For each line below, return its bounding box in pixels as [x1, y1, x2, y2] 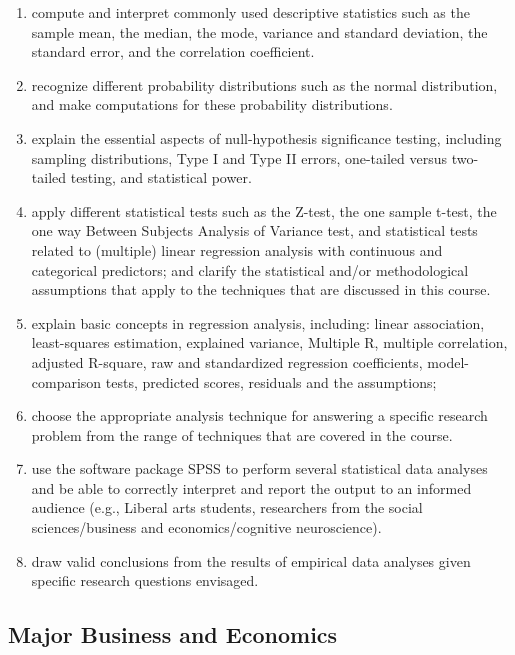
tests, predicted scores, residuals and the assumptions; [105, 371, 437, 392]
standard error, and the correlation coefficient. [31, 41, 315, 62]
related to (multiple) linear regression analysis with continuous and [31, 239, 443, 260]
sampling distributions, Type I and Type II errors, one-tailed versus [31, 147, 448, 168]
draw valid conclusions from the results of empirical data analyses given [31, 550, 471, 571]
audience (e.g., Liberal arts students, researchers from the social [31, 497, 423, 518]
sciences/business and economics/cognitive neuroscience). [31, 517, 382, 538]
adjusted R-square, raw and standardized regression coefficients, [31, 351, 423, 372]
